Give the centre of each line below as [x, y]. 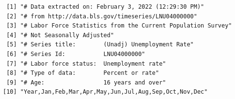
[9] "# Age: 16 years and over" [86, 82]
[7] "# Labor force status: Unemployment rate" [86, 64]
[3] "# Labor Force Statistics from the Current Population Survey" [119, 26]
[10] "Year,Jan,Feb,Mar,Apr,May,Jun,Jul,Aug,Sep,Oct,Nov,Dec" [105, 92]
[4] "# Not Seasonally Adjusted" [60, 35]
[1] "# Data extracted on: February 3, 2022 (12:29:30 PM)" [105, 7]
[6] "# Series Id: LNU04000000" [76, 54]
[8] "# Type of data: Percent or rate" [83, 73]
